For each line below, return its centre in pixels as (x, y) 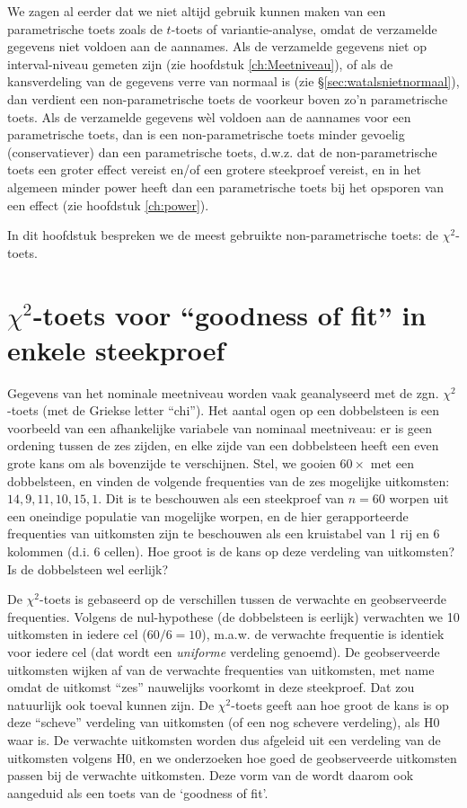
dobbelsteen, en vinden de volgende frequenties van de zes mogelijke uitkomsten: (229, 480)
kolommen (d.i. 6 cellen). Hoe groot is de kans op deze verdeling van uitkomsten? (231, 551)
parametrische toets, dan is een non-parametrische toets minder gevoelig (206, 134)
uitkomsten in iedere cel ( (77, 634)
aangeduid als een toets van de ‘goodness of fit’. (138, 792)
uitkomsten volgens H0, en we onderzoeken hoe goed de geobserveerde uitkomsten (232, 757)
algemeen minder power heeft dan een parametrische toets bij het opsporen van (226, 186)
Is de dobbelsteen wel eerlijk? (88, 568)
